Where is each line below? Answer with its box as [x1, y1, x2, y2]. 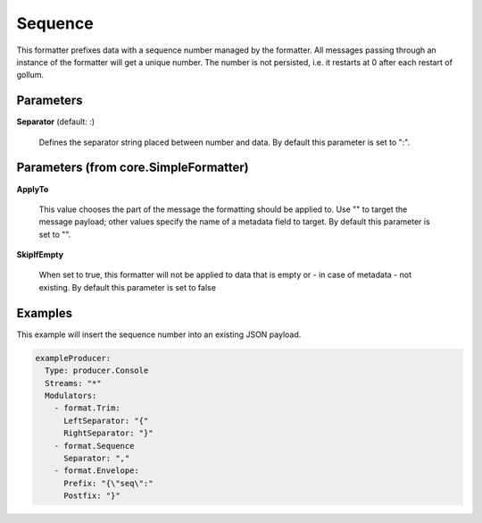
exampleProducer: [35, 353, 112, 363]
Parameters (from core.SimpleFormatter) [16, 160, 249, 175]
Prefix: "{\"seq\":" [63, 478, 154, 488]
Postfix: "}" [63, 491, 120, 501]
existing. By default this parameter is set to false [38, 282, 216, 292]
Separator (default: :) [16, 116, 96, 127]
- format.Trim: [54, 403, 120, 413]
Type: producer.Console [45, 366, 149, 375]
